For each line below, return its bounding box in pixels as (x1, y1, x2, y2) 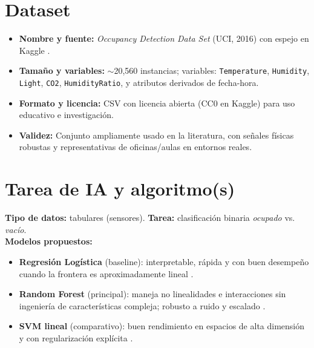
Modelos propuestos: (5, 235, 93, 248)
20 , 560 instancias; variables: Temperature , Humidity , (114, 64, 310, 77)
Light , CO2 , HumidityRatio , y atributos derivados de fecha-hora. (19, 76, 259, 88)
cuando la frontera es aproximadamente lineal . (19, 267, 194, 280)
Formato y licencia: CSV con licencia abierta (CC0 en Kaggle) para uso (19, 96, 295, 109)
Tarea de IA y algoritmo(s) (5, 176, 235, 201)
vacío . (5, 223, 27, 235)
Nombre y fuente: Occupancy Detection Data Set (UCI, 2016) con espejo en (19, 32, 309, 45)
